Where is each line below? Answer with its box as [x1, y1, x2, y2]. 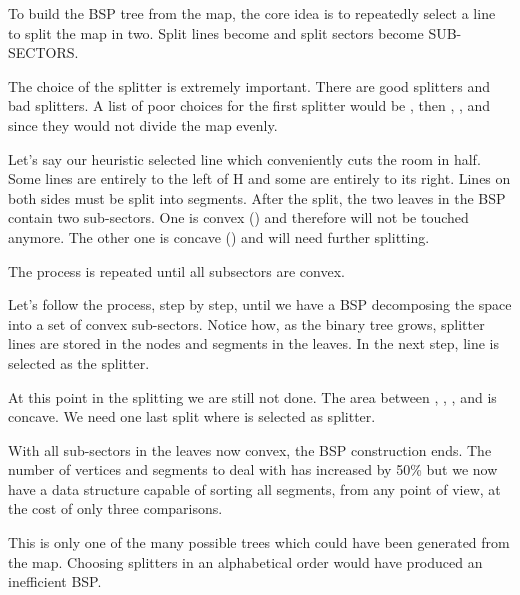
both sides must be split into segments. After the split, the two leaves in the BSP [8, 187, 506, 208]
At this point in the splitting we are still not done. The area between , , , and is [8, 386, 497, 407]
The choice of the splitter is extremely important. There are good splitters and [8, 75, 490, 96]
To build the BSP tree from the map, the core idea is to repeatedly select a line [8, 3, 496, 23]
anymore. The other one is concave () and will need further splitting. [8, 226, 430, 247]
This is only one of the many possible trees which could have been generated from [8, 532, 510, 553]
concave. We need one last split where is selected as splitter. [8, 406, 376, 427]
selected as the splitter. [8, 352, 150, 373]
